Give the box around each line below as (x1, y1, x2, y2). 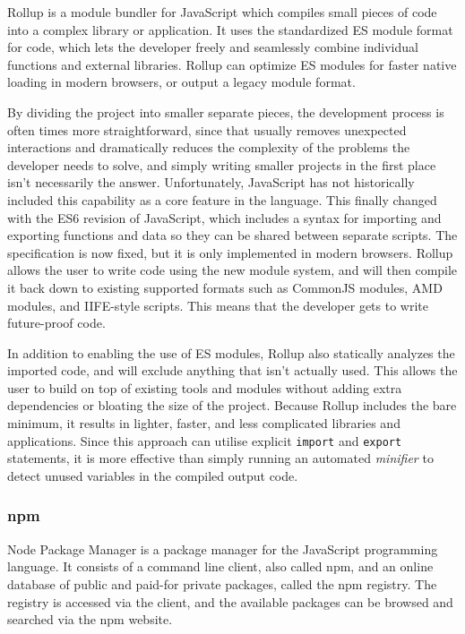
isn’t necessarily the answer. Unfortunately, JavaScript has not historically (7, 173, 415, 192)
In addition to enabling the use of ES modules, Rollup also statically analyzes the (7, 343, 455, 362)
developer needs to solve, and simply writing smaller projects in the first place (7, 155, 436, 174)
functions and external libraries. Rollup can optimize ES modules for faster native (7, 55, 457, 73)
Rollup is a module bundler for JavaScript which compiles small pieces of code (7, 3, 437, 21)
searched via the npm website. (7, 610, 173, 629)
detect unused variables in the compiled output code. (7, 466, 298, 484)
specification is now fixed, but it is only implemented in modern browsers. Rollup (7, 243, 453, 261)
